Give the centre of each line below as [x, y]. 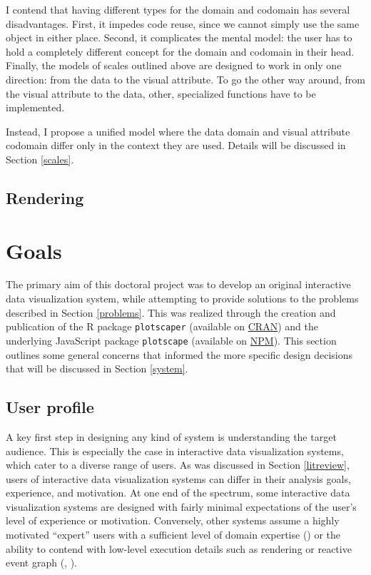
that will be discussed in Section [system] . [97, 368]
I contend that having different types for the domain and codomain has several [178, 9]
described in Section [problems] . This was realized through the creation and [171, 312]
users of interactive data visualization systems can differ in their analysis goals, [178, 478]
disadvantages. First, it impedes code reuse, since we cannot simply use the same [183, 23]
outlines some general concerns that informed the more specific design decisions [179, 354]
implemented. [35, 107]
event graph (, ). [41, 563]
